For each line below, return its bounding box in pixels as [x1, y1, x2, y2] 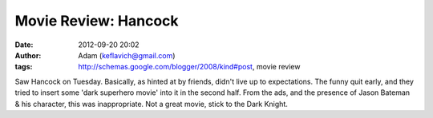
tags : [14, 62, 33, 72]
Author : [14, 50, 42, 60]
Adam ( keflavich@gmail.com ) [78, 50, 176, 60]
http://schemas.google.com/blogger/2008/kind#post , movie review [78, 62, 301, 72]
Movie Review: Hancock [14, 12, 180, 29]
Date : [14, 40, 34, 49]
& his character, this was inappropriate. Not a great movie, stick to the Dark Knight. [14, 99, 288, 108]
